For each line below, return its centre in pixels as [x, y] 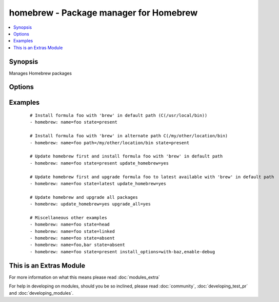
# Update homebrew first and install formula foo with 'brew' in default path [126, 156]
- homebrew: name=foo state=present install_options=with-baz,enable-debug [122, 252]
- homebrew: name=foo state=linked [72, 231]
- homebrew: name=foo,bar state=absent [78, 245]
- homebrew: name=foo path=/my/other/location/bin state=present [110, 143]
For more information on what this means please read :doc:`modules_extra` [85, 277]
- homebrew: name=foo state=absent [72, 238]
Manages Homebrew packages [40, 73]
